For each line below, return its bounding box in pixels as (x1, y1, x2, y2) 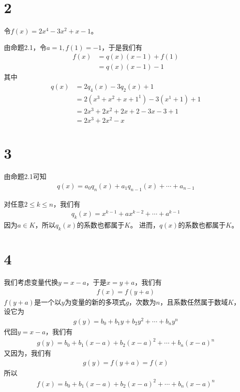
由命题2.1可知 (4, 171, 46, 181)
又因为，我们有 (4, 348, 51, 358)
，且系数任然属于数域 (160, 296, 228, 307)
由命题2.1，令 (4, 42, 46, 52)
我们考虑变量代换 (4, 277, 58, 287)
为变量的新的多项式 (64, 296, 126, 307)
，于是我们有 (102, 42, 143, 52)
